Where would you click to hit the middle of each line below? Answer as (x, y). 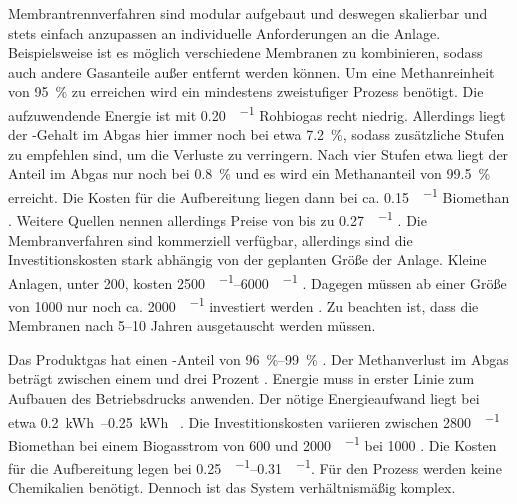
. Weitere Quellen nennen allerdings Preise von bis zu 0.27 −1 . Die (217, 218)
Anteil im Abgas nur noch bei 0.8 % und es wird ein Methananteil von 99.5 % (249, 173)
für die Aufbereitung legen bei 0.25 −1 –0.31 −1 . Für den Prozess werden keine (255, 466)
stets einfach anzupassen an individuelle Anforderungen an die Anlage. (224, 32)
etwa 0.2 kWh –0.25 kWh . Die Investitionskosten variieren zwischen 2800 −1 (254, 420)
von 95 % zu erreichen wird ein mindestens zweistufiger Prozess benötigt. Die (246, 91)
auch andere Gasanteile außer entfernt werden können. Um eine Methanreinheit (251, 71)
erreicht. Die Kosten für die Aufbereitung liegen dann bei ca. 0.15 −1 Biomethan (259, 195)
